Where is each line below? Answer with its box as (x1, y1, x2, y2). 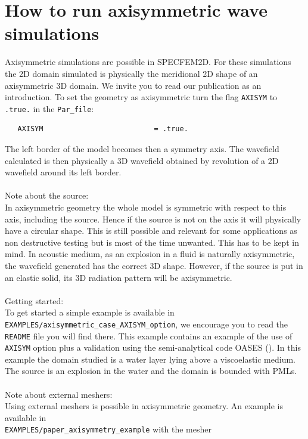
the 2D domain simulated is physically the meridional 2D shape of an (5, 67, 258, 79)
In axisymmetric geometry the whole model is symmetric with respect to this (5, 200, 287, 213)
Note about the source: (5, 189, 89, 202)
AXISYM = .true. (17, 125, 188, 134)
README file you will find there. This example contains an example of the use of (5, 329, 293, 342)
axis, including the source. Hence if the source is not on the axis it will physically (5, 212, 301, 225)
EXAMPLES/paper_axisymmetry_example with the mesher (5, 423, 211, 435)
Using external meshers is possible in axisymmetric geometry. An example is (5, 400, 283, 412)
